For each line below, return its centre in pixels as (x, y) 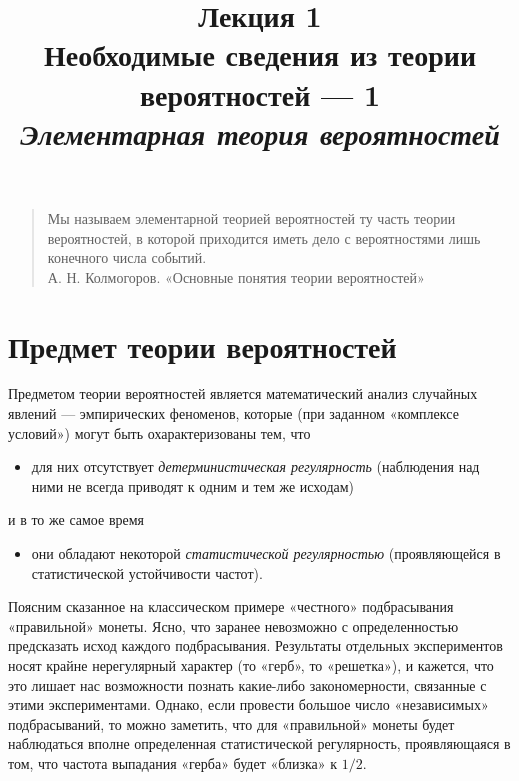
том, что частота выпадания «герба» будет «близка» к (173, 762)
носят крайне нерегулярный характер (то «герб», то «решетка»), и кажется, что (251, 664)
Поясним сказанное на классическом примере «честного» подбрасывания (231, 606)
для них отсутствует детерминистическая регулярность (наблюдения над (255, 466)
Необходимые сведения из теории (260, 54)
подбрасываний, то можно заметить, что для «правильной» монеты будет (231, 723)
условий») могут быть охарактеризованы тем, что (159, 432)
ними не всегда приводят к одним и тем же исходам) (193, 485)
